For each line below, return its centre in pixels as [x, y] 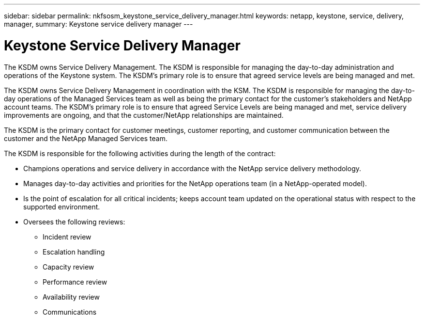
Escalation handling [74, 252]
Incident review [67, 237]
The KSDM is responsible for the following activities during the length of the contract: [140, 153]
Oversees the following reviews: [74, 222]
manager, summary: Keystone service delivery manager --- [98, 24]
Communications [70, 312]
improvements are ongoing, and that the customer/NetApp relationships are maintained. [144, 115]
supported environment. [62, 207]
